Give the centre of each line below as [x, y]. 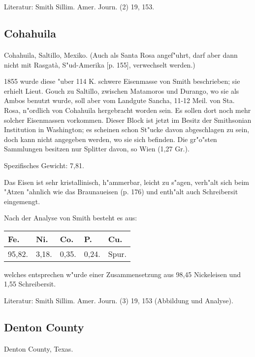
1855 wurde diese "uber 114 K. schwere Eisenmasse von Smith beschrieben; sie [122, 81]
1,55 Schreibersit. [30, 284]
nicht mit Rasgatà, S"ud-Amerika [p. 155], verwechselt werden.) [100, 64]
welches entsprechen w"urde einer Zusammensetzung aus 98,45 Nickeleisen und [122, 274]
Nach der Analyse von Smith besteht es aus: [71, 218]
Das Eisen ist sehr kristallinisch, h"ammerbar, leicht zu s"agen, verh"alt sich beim [127, 182]
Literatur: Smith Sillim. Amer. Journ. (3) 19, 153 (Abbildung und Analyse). [119, 301]
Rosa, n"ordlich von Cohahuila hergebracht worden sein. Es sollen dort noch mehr [127, 110]
